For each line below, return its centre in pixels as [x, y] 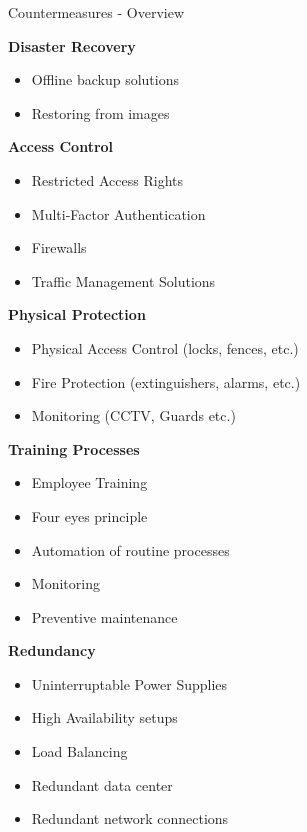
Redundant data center [102, 784]
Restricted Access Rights [107, 179]
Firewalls [59, 247]
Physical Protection [77, 314]
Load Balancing [79, 751]
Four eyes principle [89, 515]
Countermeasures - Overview [96, 12]
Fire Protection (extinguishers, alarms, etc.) [166, 381]
